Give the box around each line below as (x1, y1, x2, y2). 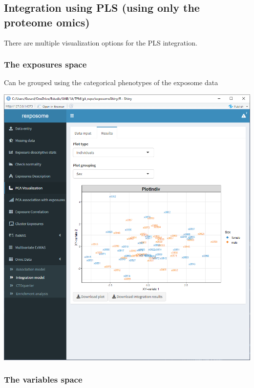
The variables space (4, 373, 83, 385)
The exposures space (4, 58, 87, 70)
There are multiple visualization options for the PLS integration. (4, 37, 197, 47)
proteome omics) (4, 14, 90, 29)
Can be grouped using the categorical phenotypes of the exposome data (4, 77, 218, 88)
